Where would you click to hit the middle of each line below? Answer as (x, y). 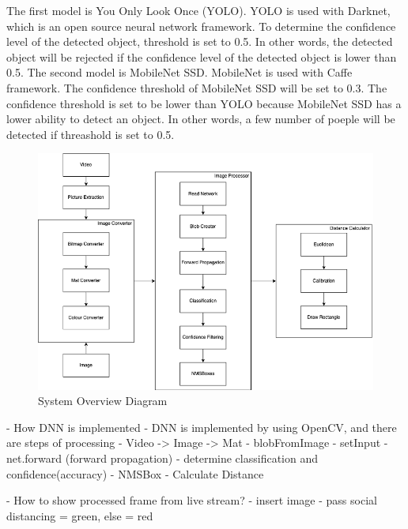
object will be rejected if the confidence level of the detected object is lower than (202, 56)
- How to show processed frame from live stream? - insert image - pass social (192, 500)
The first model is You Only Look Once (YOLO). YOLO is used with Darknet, (198, 10)
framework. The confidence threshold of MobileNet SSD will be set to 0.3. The (197, 87)
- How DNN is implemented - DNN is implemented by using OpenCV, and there (202, 427)
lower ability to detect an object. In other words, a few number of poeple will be (201, 119)
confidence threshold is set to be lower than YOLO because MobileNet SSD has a (204, 103)
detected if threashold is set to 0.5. (91, 134)
